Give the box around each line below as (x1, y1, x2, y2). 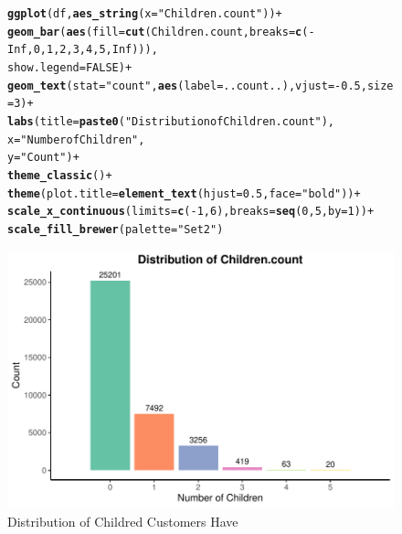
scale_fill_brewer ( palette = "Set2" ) (7, 222, 224, 236)
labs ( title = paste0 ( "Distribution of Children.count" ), (7, 114, 335, 128)
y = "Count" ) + (7, 151, 79, 165)
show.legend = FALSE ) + (7, 60, 132, 74)
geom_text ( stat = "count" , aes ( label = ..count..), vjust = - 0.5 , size (7, 79, 394, 92)
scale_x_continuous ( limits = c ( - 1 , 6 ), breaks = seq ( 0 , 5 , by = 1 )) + (7, 205, 375, 219)
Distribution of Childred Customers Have (7, 511, 238, 530)
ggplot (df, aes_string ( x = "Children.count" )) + (7, 7, 282, 20)
